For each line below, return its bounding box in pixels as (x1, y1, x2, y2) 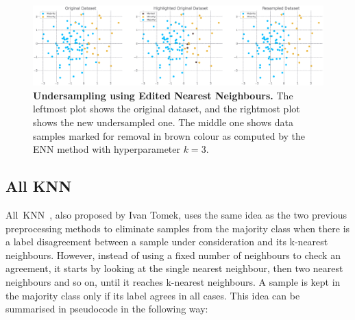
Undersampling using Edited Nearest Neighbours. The (33, 88, 293, 102)
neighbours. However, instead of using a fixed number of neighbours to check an (5, 247, 341, 262)
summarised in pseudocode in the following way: (5, 301, 208, 316)
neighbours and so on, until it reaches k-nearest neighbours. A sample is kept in (5, 274, 341, 288)
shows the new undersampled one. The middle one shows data (33, 114, 293, 129)
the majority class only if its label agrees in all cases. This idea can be (5, 288, 300, 302)
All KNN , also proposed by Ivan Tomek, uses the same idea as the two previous (5, 207, 347, 221)
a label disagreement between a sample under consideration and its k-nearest (5, 234, 328, 249)
